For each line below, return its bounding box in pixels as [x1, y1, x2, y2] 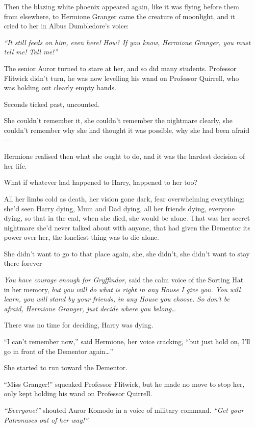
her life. [4, 160, 27, 171]
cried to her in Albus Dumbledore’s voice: [4, 21, 129, 31]
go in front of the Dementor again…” [4, 346, 113, 356]
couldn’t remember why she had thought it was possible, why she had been [4, 125, 230, 135]
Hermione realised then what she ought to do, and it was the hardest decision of [4, 151, 245, 161]
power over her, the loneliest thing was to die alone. [4, 232, 159, 242]
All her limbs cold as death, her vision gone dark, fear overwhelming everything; [4, 193, 245, 203]
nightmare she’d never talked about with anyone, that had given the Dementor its [4, 222, 251, 232]
